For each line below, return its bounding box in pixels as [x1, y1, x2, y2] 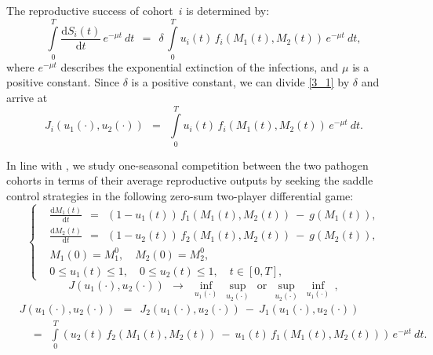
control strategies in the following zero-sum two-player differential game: [6, 187, 354, 203]
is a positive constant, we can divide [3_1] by [131, 74, 350, 90]
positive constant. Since [6, 74, 120, 90]
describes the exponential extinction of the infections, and [60, 58, 339, 75]
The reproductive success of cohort [6, 2, 173, 18]
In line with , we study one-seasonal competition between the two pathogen [6, 156, 369, 173]
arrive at [6, 89, 48, 105]
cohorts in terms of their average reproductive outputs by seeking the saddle [6, 172, 373, 188]
